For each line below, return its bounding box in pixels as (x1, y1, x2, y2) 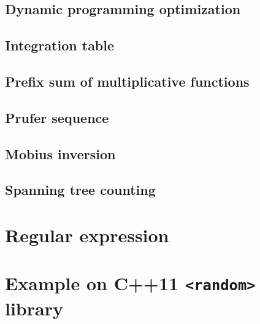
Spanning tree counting (5, 180, 156, 199)
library (5, 295, 63, 320)
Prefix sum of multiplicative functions (5, 71, 250, 90)
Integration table (5, 36, 115, 55)
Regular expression (5, 222, 169, 247)
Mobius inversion (5, 144, 116, 163)
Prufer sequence (5, 108, 109, 127)
